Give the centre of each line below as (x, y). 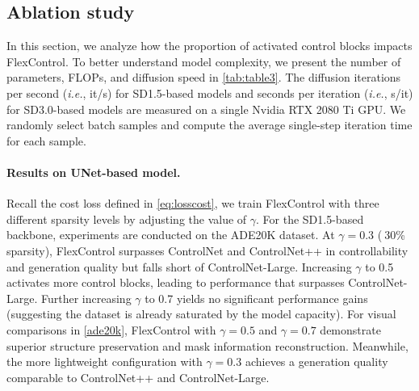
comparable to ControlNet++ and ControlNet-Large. (138, 377)
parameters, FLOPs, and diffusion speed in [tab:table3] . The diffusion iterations (204, 77)
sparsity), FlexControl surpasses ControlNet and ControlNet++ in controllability (207, 250)
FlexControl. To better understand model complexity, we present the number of (204, 61)
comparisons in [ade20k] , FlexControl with (111, 329)
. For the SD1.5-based (310, 219)
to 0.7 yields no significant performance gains (256, 298)
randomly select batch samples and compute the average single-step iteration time (209, 125)
